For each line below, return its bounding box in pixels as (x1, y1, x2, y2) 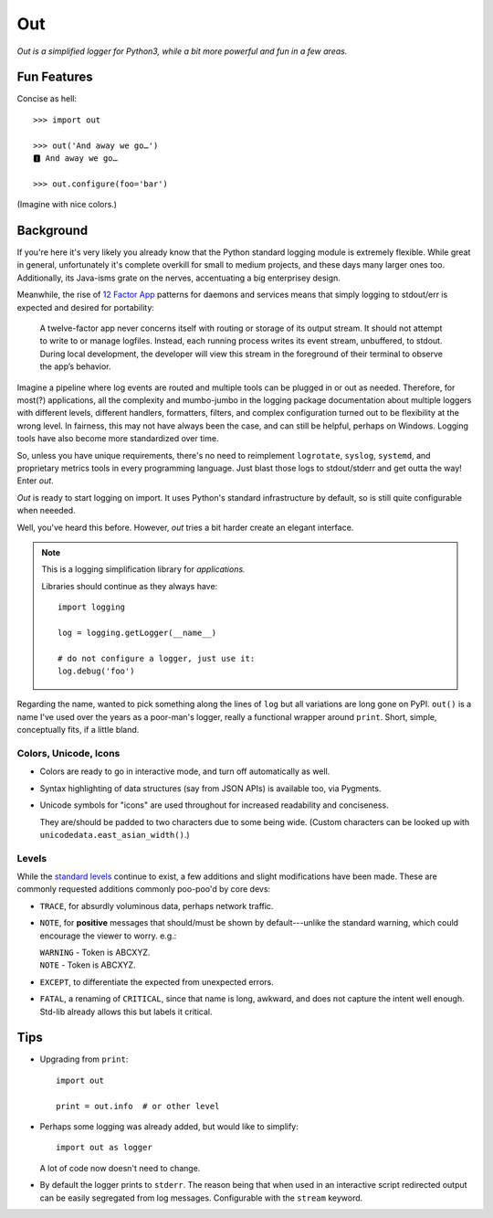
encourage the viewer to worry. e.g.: (39, 930, 177, 941)
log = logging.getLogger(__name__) (58, 627, 217, 638)
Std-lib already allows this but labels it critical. (39, 1006, 213, 1017)
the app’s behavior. (39, 361, 111, 372)
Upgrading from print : (39, 1054, 129, 1064)
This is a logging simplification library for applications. (41, 564, 246, 575)
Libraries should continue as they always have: (41, 580, 218, 591)
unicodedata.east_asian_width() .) (39, 829, 191, 840)
